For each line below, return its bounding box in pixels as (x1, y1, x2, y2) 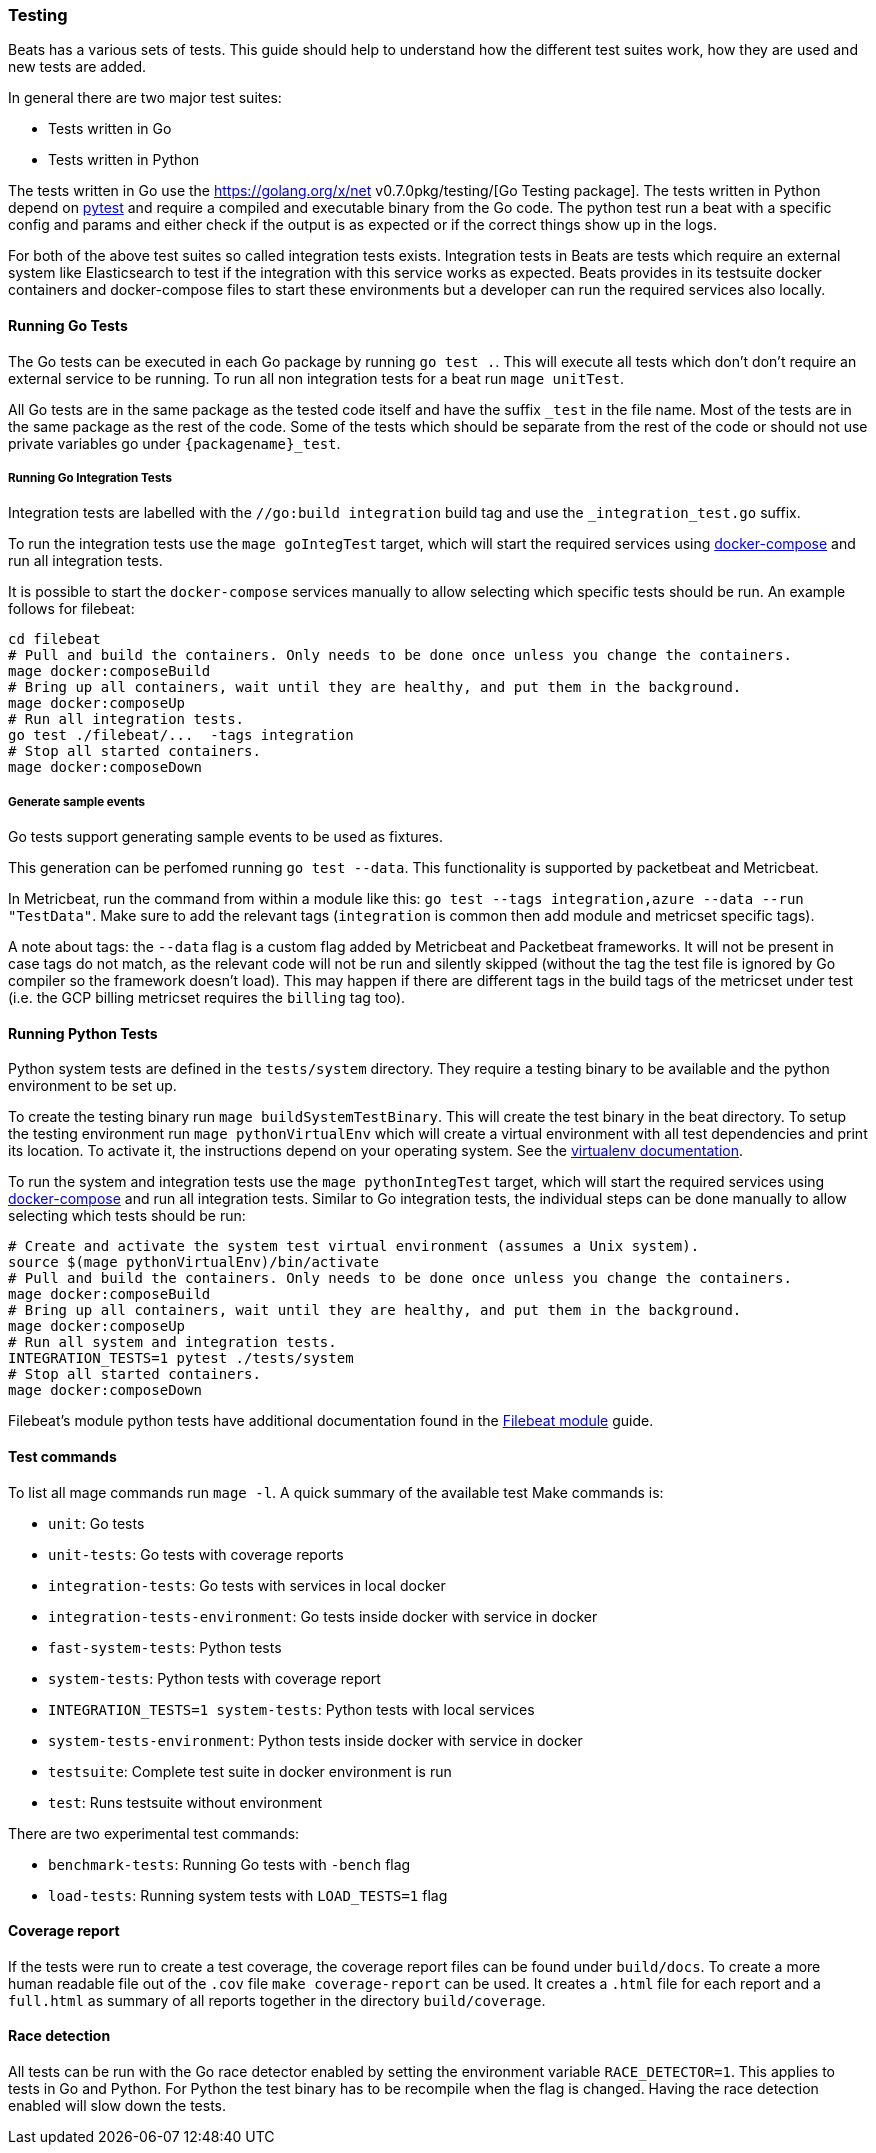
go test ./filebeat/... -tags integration (8, 727, 354, 744)
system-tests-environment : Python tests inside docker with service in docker (48, 1731, 583, 1749)
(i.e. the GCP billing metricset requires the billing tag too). (8, 989, 406, 1007)
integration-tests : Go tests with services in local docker (48, 1576, 446, 1594)
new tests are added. (8, 58, 147, 76)
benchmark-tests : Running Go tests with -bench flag (48, 1855, 411, 1873)
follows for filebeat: (8, 600, 135, 618)
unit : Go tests (48, 1514, 145, 1532)
